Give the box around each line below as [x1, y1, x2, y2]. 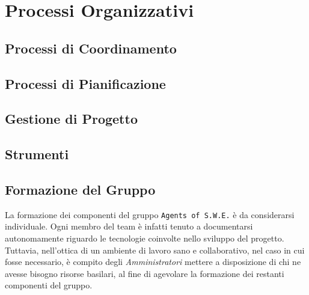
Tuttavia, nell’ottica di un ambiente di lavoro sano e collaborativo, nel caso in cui [5, 243, 305, 256]
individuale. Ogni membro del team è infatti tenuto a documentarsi [5, 220, 253, 233]
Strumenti [5, 145, 69, 163]
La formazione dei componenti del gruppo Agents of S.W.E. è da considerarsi [5, 208, 295, 220]
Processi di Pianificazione [5, 74, 166, 93]
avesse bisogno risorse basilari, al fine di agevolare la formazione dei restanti [5, 267, 284, 279]
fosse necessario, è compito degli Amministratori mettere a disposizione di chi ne [5, 255, 301, 268]
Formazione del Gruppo [5, 180, 156, 198]
